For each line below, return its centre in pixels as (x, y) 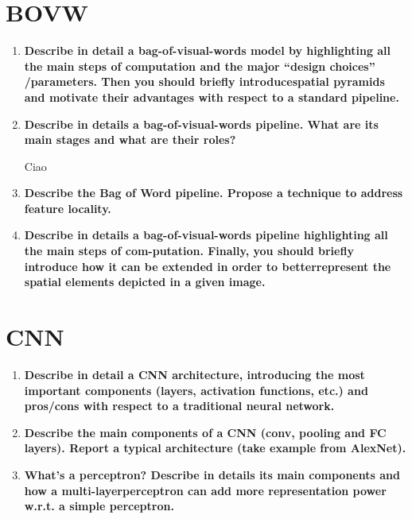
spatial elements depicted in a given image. (145, 282)
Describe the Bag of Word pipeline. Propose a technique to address (214, 193)
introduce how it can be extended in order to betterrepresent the (208, 266)
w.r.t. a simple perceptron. (99, 506)
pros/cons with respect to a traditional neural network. (179, 406)
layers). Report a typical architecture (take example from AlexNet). (215, 448)
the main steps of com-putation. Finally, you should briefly (189, 251)
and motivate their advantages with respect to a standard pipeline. (212, 97)
